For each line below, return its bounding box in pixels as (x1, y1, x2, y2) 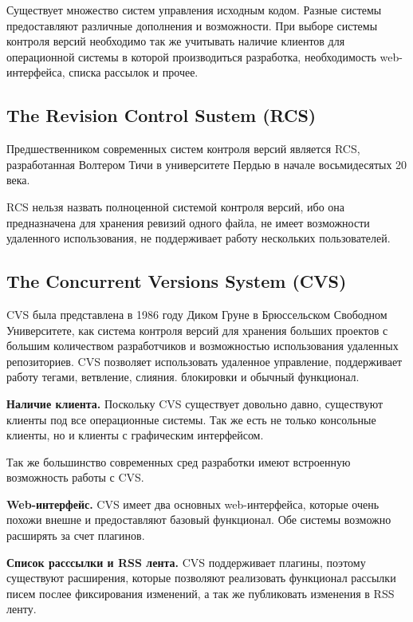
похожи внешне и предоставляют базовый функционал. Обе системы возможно (6, 511, 391, 528)
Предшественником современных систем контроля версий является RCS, (6, 140, 360, 157)
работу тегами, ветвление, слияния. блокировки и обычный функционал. (6, 368, 360, 385)
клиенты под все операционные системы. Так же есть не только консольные (6, 411, 376, 427)
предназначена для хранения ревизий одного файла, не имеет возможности (6, 214, 370, 230)
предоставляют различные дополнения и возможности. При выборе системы (6, 17, 378, 33)
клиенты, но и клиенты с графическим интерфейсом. (6, 427, 264, 443)
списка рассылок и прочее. (69, 64, 199, 81)
